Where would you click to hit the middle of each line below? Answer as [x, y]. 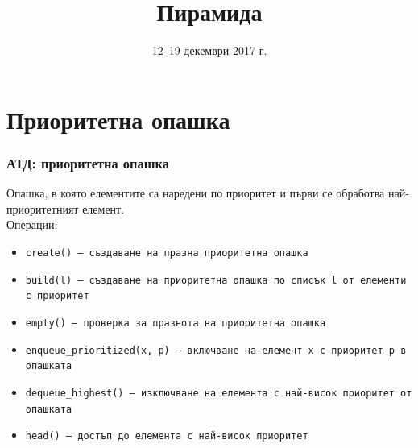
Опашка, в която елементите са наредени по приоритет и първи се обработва [196, 193]
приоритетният [43, 208]
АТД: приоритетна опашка [88, 162]
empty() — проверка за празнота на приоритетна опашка [176, 323]
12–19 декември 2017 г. [209, 50]
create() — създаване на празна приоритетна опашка [167, 253]
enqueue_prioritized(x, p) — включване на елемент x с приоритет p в [216, 350]
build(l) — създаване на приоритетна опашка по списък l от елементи [216, 280]
